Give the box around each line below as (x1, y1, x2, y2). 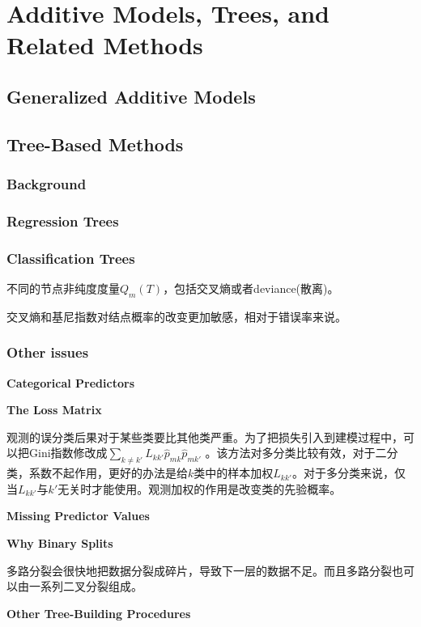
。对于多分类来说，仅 (291, 464, 406, 481)
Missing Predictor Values (6, 507, 150, 524)
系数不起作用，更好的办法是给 (28, 464, 188, 481)
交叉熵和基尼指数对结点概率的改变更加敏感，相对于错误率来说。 (6, 307, 347, 324)
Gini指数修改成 (28, 444, 108, 461)
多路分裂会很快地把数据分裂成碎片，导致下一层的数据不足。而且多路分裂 (6, 561, 392, 578)
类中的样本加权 (193, 464, 274, 481)
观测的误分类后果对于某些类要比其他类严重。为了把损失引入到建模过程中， (6, 428, 403, 445)
